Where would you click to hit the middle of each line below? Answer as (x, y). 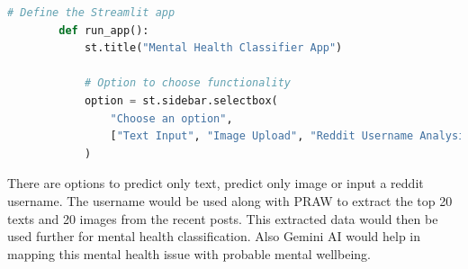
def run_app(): (104, 30)
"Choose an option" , (171, 118)
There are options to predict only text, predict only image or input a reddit (216, 183)
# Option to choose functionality (187, 83)
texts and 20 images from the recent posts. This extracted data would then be (223, 218)
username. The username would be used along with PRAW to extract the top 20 (230, 200)
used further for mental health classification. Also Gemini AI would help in (214, 236)
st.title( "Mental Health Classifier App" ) (213, 48)
